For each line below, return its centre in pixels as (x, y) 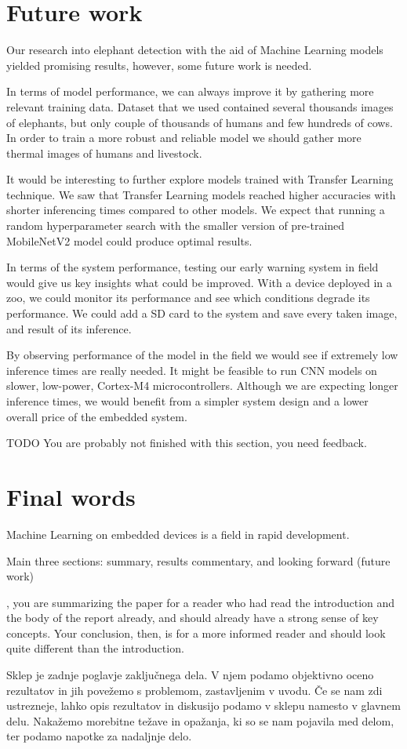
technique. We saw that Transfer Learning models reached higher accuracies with (201, 194)
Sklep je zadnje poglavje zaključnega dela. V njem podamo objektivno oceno (190, 675)
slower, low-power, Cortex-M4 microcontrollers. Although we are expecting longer (202, 385)
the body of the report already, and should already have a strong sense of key (193, 618)
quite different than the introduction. (95, 648)
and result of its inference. (69, 328)
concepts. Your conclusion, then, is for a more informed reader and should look (196, 633)
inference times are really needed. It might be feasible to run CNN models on (192, 370)
